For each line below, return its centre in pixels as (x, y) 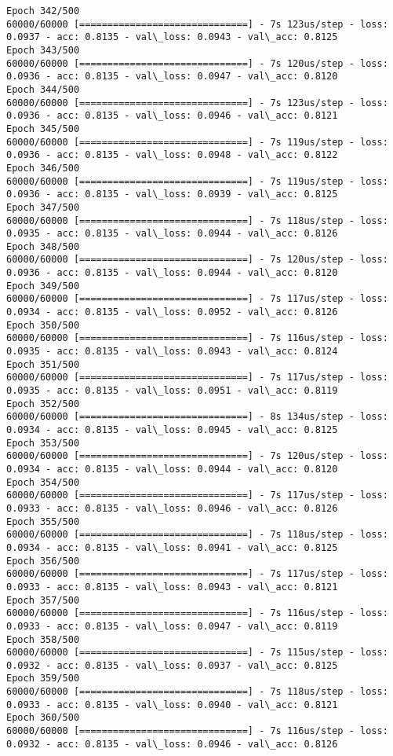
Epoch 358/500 (43, 639)
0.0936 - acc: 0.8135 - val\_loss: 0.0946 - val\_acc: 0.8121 (172, 116)
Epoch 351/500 (43, 364)
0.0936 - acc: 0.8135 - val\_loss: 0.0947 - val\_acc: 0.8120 (172, 77)
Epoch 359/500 (43, 679)
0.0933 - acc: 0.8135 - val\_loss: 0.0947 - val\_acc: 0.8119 (172, 626)
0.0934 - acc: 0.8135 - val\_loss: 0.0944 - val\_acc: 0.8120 (172, 469)
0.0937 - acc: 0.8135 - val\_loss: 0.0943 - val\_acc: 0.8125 (172, 37)
